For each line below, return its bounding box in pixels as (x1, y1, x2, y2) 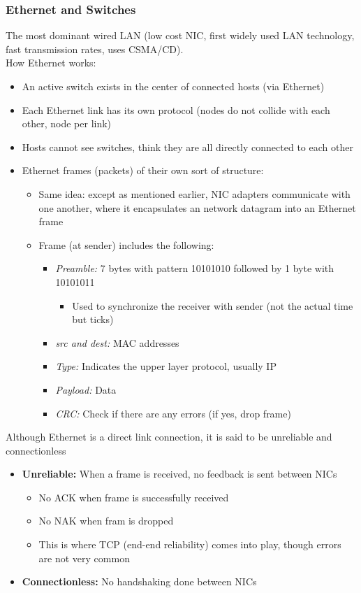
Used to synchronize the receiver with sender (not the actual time (72, 298, 353, 313)
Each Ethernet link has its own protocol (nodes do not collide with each (22, 102, 330, 117)
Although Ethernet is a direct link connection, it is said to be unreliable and (6, 429, 332, 444)
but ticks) (72, 312, 114, 327)
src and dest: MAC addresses (55, 335, 179, 350)
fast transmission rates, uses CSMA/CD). (6, 41, 184, 56)
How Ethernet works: (6, 55, 96, 70)
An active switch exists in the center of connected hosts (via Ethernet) (22, 79, 325, 93)
